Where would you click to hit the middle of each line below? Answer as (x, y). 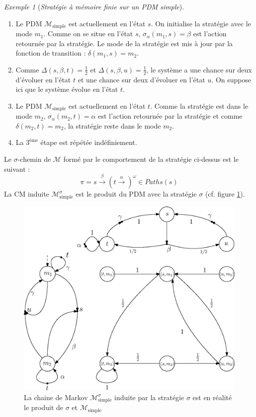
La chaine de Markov (56, 397)
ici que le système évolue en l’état (67, 89)
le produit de (44, 407)
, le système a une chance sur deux (199, 69)
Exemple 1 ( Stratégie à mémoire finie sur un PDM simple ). (94, 6)
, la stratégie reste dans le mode (112, 125)
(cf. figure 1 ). (225, 194)
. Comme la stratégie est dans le (199, 105)
